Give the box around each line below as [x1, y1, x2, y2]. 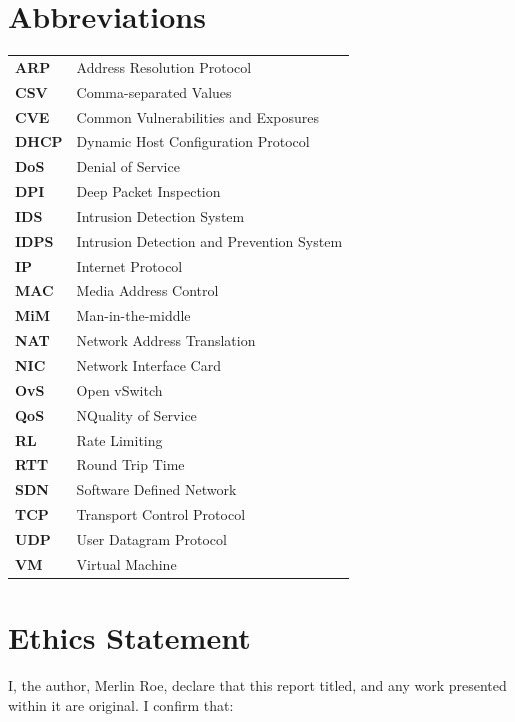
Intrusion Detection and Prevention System [76, 230, 343, 251]
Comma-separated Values [76, 81, 232, 102]
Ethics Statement [8, 617, 251, 658]
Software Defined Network [76, 479, 237, 500]
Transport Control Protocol [76, 504, 246, 525]
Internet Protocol [76, 255, 183, 276]
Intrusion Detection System [76, 205, 245, 226]
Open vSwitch [76, 379, 163, 400]
